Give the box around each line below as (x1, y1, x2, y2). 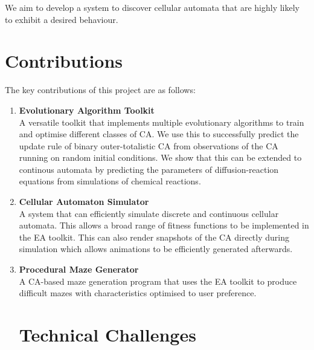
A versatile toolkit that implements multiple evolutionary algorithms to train (19, 115, 304, 128)
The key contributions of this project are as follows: (5, 83, 196, 96)
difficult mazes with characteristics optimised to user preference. (19, 287, 257, 299)
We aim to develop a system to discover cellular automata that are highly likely (5, 1, 300, 13)
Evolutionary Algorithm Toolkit (19, 103, 155, 116)
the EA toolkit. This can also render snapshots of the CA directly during (19, 230, 289, 243)
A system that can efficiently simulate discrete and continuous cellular (19, 207, 279, 219)
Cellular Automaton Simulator (19, 195, 149, 208)
